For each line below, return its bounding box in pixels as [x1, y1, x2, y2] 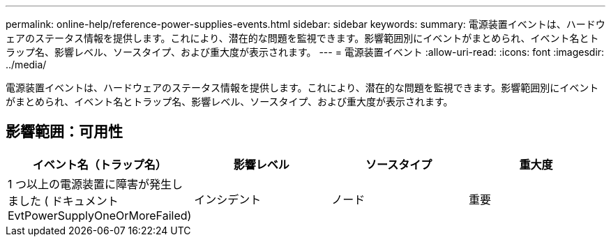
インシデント [194, 192, 262, 206]
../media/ [6, 59, 47, 70]
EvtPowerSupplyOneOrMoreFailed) [8, 208, 192, 222]
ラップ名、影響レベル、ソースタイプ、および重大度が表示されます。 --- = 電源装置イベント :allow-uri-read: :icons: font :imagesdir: [6, 46, 605, 58]
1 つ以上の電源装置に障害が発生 [8, 176, 172, 191]
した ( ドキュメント [19, 193, 119, 208]
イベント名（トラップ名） [32, 157, 167, 172]
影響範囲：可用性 [6, 123, 123, 141]
